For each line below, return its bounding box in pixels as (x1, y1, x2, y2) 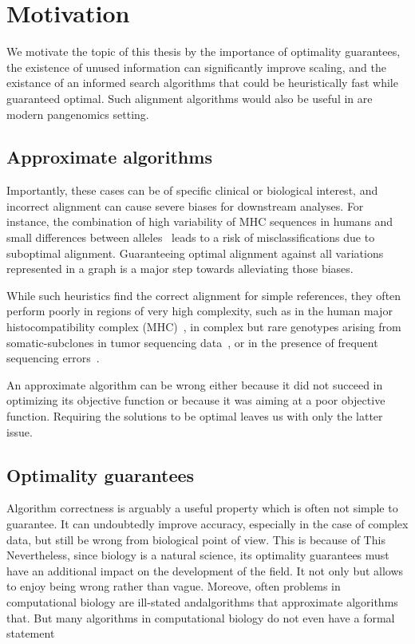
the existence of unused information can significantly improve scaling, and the (6, 58, 387, 75)
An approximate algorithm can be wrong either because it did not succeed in (6, 376, 383, 393)
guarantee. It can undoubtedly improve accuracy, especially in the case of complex (6, 516, 409, 531)
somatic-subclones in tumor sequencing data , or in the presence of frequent (6, 334, 378, 350)
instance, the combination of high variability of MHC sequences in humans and (6, 213, 393, 230)
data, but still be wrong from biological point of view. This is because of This (6, 531, 385, 547)
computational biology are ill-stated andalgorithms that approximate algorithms (6, 593, 398, 610)
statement (6, 625, 55, 642)
